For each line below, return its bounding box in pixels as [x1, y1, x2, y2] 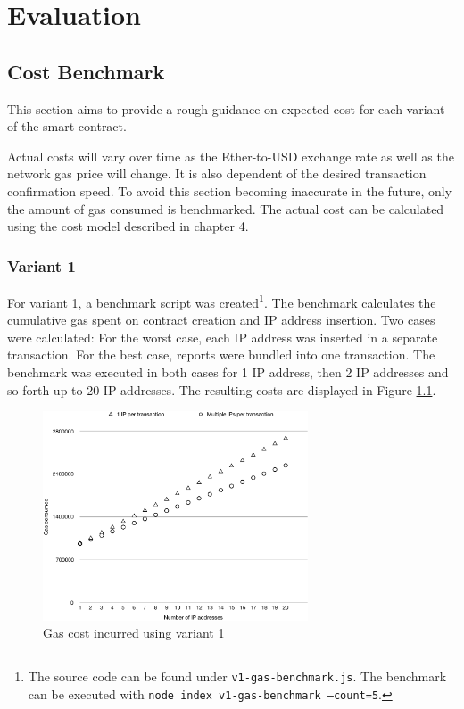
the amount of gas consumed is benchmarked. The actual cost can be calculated [7, 199, 444, 218]
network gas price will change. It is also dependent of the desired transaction [7, 164, 427, 183]
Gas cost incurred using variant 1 [43, 623, 225, 642]
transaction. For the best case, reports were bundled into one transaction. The [7, 345, 435, 364]
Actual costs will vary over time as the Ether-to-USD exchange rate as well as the [7, 146, 454, 165]
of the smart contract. [7, 117, 127, 136]
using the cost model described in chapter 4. [7, 217, 249, 235]
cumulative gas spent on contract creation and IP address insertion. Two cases [7, 310, 435, 329]
